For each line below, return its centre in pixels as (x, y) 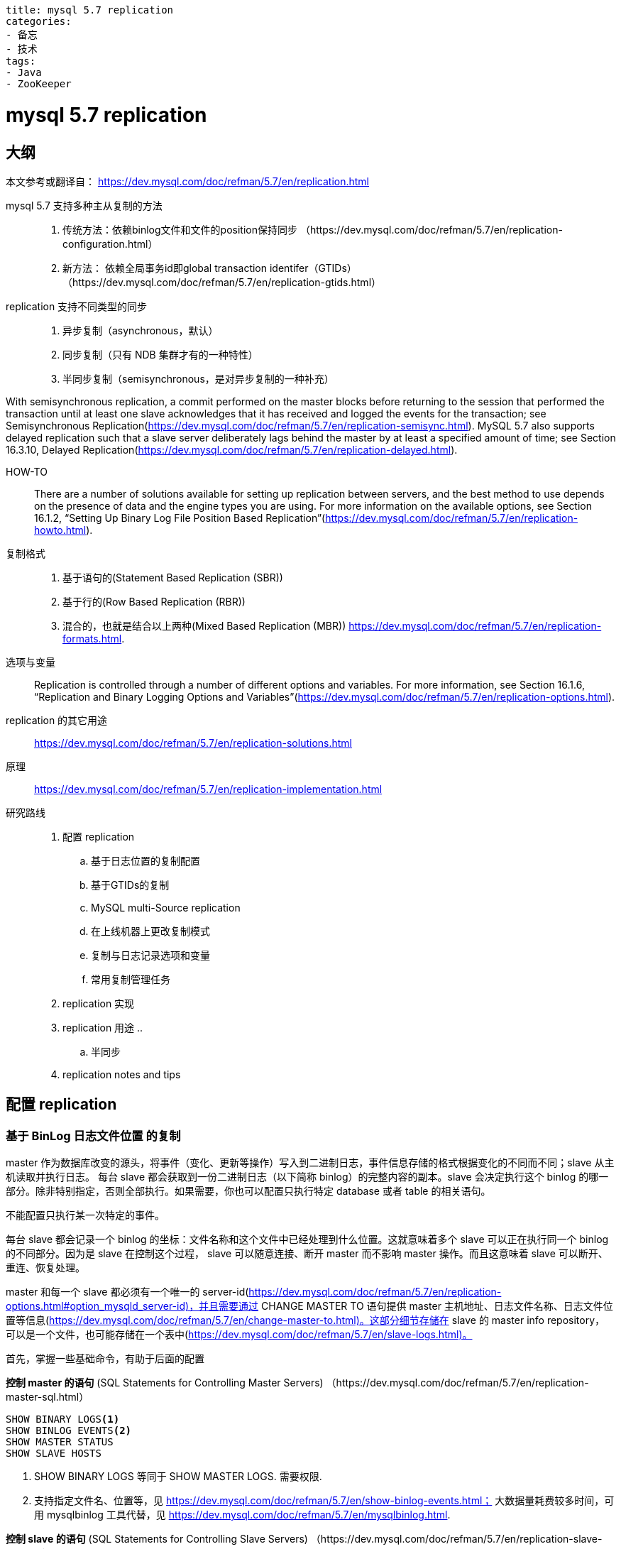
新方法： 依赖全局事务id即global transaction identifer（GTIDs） (210, 268)
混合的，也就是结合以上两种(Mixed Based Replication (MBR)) (204, 625)
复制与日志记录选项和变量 (150, 955)
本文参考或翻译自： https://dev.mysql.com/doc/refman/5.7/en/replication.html (187, 181)
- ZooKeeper (39, 84)
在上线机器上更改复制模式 (150, 931)
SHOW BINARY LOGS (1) (63, 1419)
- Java (24, 72)
